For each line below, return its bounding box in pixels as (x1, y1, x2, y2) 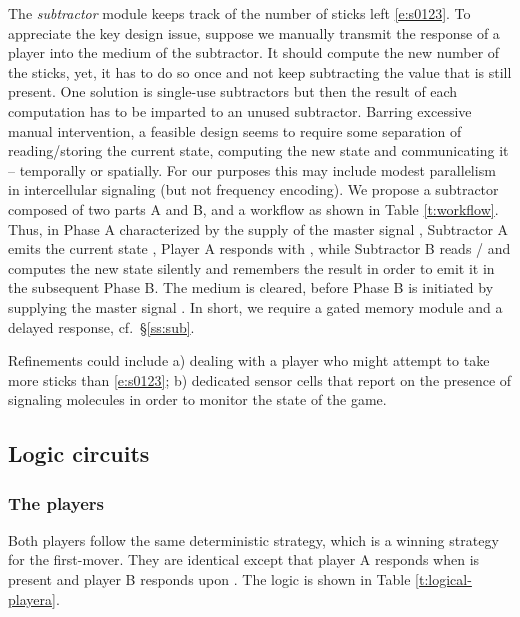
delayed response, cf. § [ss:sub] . (8, 316, 195, 337)
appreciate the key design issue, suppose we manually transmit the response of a (8, 22, 500, 43)
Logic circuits (8, 438, 150, 469)
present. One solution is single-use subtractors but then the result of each (8, 81, 458, 102)
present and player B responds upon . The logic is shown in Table (8, 569, 411, 590)
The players (8, 490, 104, 515)
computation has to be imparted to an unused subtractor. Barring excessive (8, 100, 472, 121)
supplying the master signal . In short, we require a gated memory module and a (8, 296, 503, 317)
